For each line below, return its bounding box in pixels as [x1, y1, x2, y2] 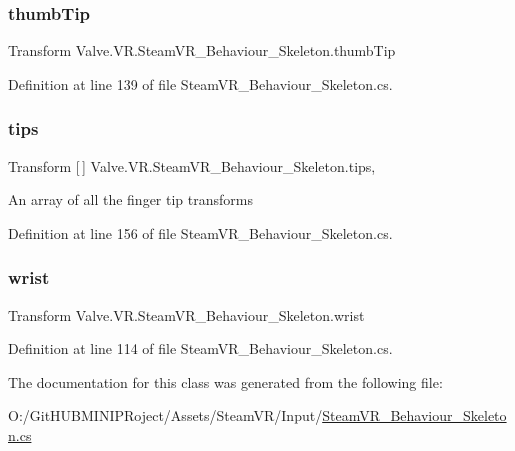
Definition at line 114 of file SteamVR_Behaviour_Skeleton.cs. [8, 338, 393, 359]
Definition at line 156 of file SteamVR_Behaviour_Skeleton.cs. [8, 222, 393, 243]
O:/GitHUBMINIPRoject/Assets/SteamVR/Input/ [8, 405, 323, 426]
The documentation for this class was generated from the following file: [8, 371, 443, 392]
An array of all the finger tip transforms [8, 189, 253, 210]
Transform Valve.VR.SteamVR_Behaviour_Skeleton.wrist [8, 304, 365, 325]
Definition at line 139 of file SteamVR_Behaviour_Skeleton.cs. [8, 73, 393, 94]
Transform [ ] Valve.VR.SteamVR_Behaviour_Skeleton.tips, [8, 155, 376, 176]
